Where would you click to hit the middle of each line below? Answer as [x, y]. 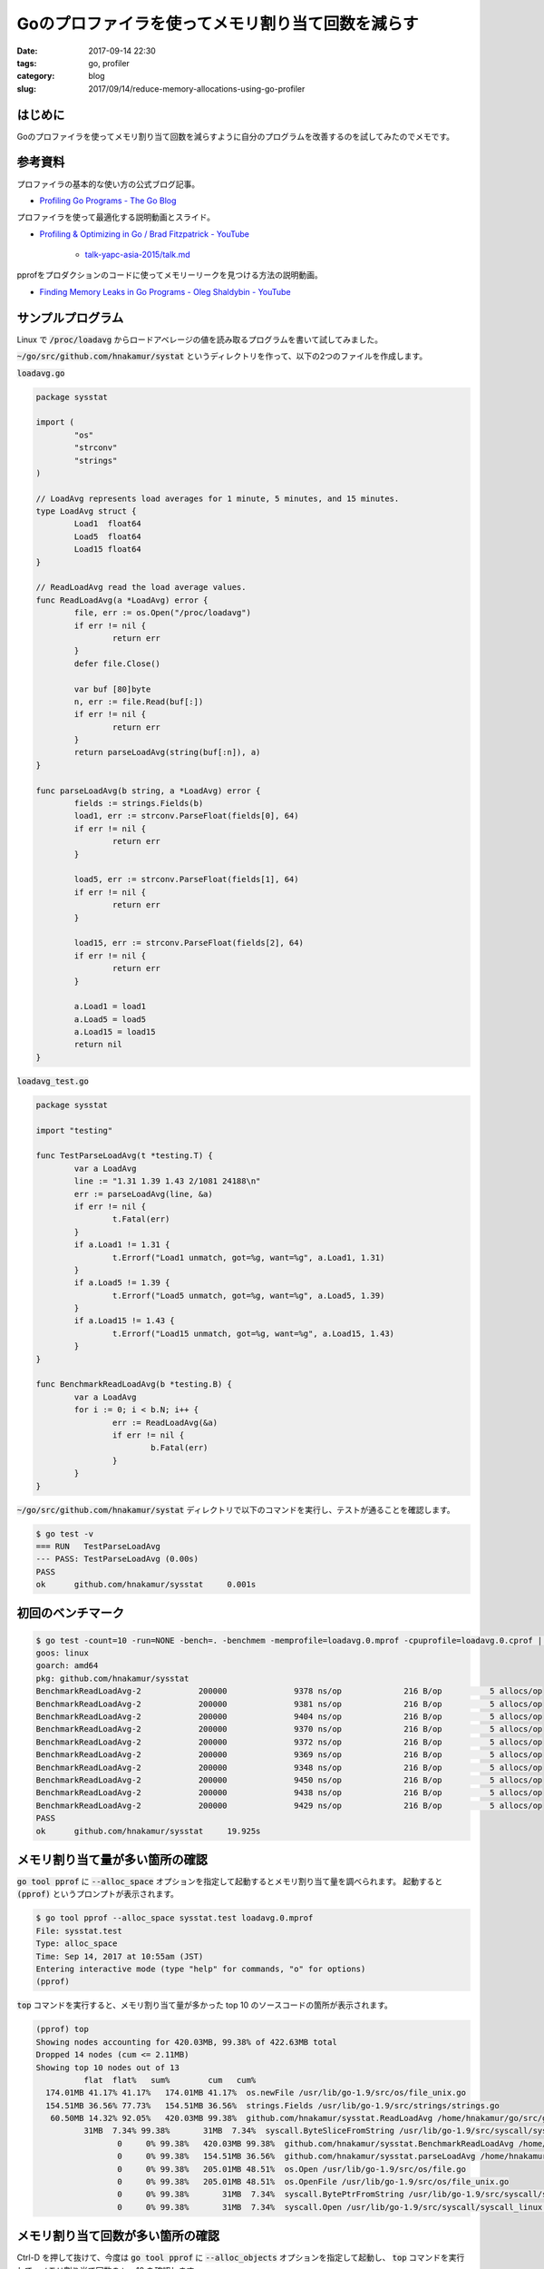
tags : [27, 63]
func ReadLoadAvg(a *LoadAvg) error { [122, 600]
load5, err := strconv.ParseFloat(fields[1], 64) [186, 879]
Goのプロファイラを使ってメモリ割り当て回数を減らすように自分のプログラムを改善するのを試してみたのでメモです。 [236, 136]
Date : [27, 51]
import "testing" [74, 1130]
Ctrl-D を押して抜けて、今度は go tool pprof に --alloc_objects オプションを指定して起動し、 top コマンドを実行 [241, 2258]
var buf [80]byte [112, 689]
